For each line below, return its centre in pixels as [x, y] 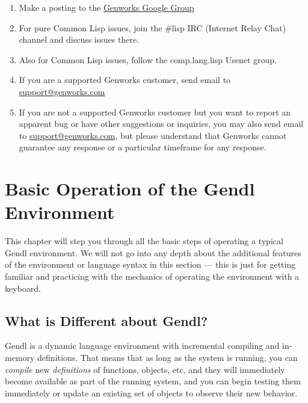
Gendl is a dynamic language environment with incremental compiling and [142, 346]
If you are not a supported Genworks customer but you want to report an [155, 112]
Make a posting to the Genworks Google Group [106, 7]
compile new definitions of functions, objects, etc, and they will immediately [145, 369]
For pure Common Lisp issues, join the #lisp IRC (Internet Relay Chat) [152, 27]
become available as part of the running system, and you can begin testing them [153, 381]
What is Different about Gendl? [106, 320]
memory [20, 358]
